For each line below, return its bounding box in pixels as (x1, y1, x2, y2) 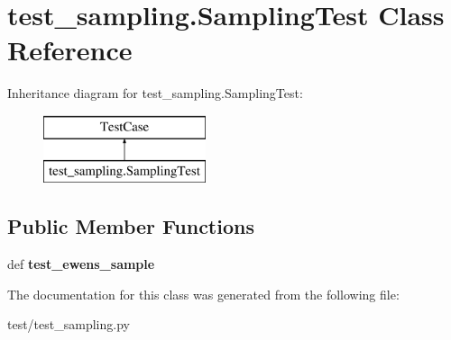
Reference (7, 31, 133, 68)
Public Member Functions (7, 212, 254, 240)
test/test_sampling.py (7, 315, 130, 334)
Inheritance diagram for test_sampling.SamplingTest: (7, 84, 303, 103)
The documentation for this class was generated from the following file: (7, 284, 400, 303)
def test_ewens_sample (7, 255, 155, 273)
